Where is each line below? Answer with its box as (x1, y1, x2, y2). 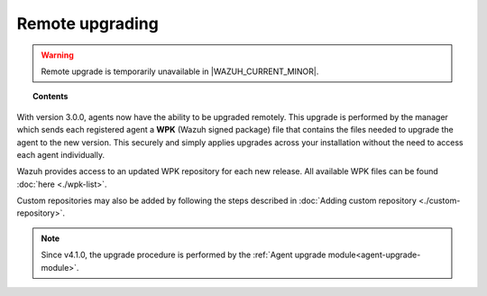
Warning (41, 50, 74, 60)
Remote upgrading (16, 14, 160, 33)
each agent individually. (16, 149, 106, 160)
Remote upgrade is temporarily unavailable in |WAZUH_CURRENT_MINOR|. (41, 66, 319, 77)
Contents (32, 91, 69, 102)
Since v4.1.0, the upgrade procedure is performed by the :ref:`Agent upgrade (41, 249, 326, 261)
